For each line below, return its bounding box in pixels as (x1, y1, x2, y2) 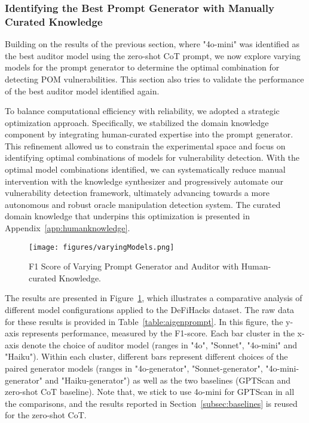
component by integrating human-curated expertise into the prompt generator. (5, 128, 293, 140)
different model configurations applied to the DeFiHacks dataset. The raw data (5, 304, 295, 316)
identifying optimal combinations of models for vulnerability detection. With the (5, 151, 300, 164)
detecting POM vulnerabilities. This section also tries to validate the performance (5, 72, 304, 85)
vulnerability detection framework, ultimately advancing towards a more (5, 186, 270, 199)
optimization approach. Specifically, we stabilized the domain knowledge (5, 116, 269, 128)
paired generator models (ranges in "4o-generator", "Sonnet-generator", (5, 362, 263, 375)
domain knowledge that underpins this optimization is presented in (5, 210, 250, 222)
